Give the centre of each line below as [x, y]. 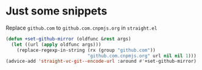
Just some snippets [57, 11]
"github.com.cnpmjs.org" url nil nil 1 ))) [142, 56]
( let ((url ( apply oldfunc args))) [56, 44]
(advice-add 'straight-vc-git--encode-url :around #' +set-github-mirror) [101, 62]
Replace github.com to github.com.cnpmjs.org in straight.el [82, 28]
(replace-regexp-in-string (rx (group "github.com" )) [86, 50]
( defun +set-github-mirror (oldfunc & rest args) [68, 39]
